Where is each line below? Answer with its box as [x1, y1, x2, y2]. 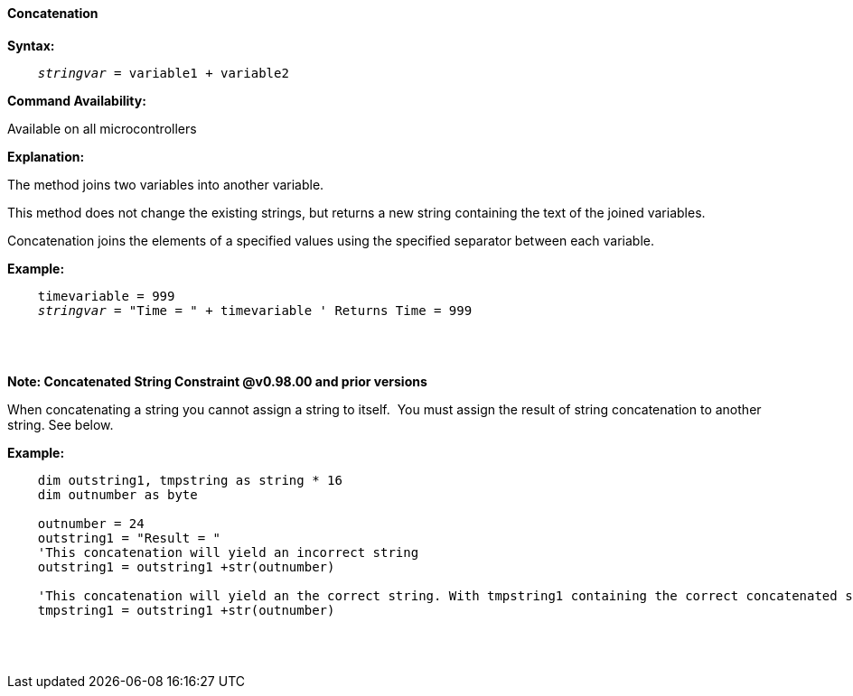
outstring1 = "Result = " [37, 530, 221, 545]
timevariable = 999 [37, 288, 175, 303]
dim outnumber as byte [37, 487, 198, 502]
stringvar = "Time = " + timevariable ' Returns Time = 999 [37, 302, 473, 318]
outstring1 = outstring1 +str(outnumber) [37, 559, 335, 574]
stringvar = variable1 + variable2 [37, 65, 289, 80]
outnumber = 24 [37, 515, 145, 531]
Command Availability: [7, 92, 146, 108]
